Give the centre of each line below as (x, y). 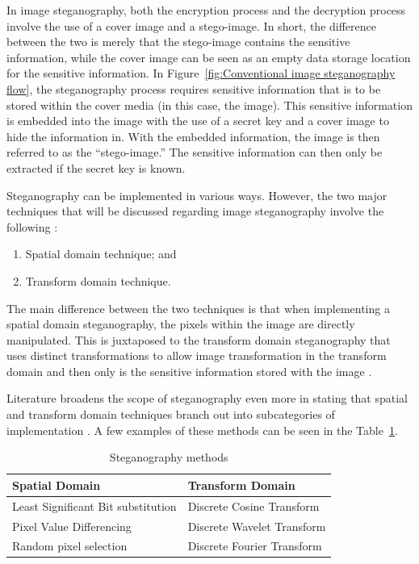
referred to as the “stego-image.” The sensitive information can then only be (195, 152)
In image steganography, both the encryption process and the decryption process (206, 10)
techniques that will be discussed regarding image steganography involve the (195, 211)
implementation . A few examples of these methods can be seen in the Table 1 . (202, 430)
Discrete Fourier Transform (255, 546)
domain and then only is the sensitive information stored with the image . (189, 371)
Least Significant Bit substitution (94, 506)
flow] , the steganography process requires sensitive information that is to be (194, 88)
